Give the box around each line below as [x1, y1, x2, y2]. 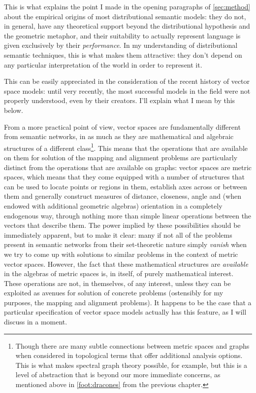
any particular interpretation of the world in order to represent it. [4, 59, 202, 70]
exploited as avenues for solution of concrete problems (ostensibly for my [4, 287, 224, 298]
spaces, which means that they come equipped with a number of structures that [4, 172, 245, 182]
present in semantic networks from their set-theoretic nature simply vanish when [4, 239, 247, 250]
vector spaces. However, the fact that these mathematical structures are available [4, 258, 249, 269]
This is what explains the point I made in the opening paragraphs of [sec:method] [4, 1, 251, 11]
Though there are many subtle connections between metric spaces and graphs [15, 340, 250, 351]
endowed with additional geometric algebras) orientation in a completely [4, 200, 223, 211]
